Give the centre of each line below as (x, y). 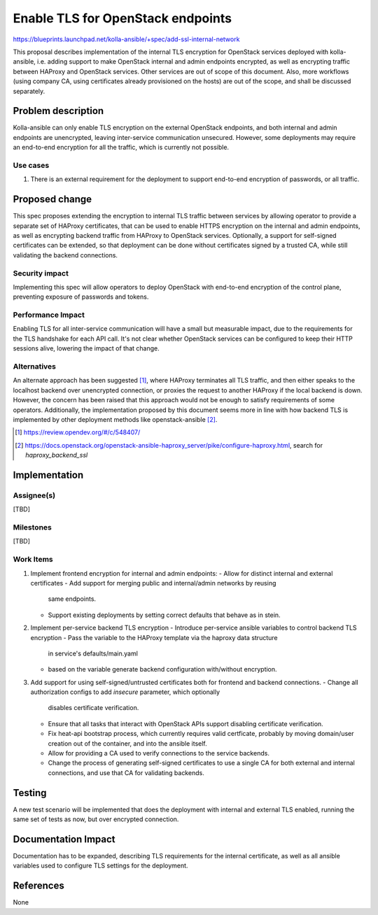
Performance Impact (49, 315)
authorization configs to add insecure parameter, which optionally (125, 692)
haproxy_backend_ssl (57, 455)
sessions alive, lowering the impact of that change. (86, 348)
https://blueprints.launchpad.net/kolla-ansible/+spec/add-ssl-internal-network (126, 39)
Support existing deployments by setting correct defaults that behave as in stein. (164, 615)
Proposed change (52, 199)
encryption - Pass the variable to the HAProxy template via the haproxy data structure (154, 637)
